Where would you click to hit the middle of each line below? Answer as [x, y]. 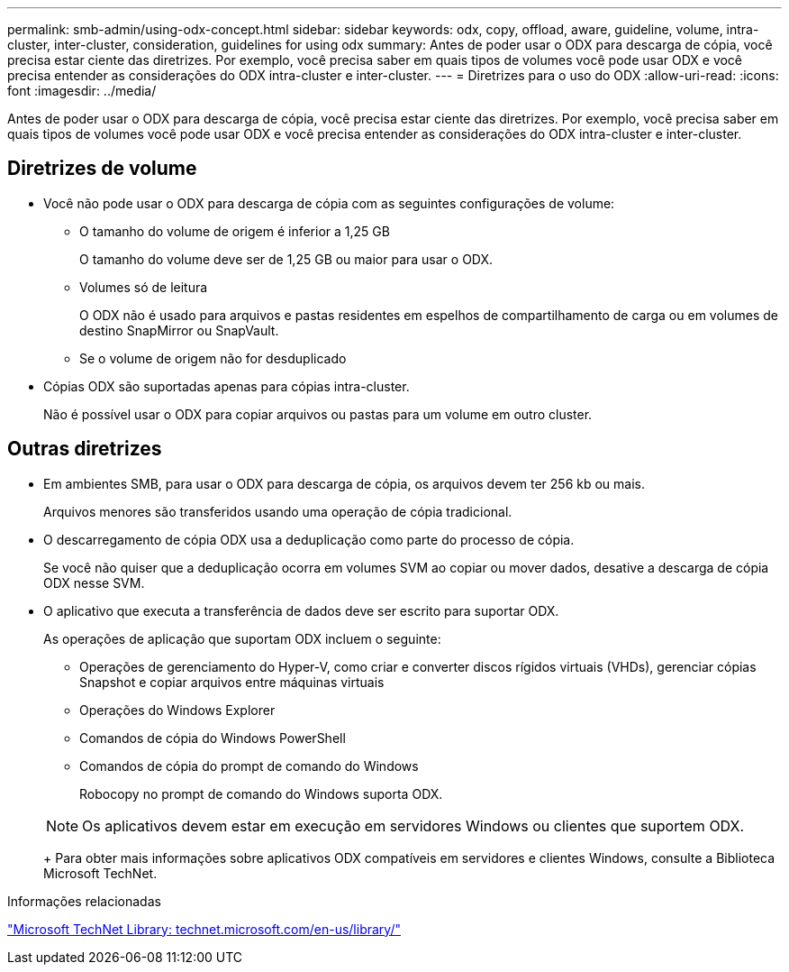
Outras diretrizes [85, 449]
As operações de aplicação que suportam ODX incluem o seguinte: [242, 638]
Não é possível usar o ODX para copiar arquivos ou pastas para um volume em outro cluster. [318, 414]
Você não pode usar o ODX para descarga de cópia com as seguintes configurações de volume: [329, 203]
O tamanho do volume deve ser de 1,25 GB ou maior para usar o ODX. [286, 259]
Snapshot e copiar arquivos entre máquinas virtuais [232, 682]
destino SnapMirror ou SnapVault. [179, 330]
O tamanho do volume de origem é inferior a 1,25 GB [235, 231]
